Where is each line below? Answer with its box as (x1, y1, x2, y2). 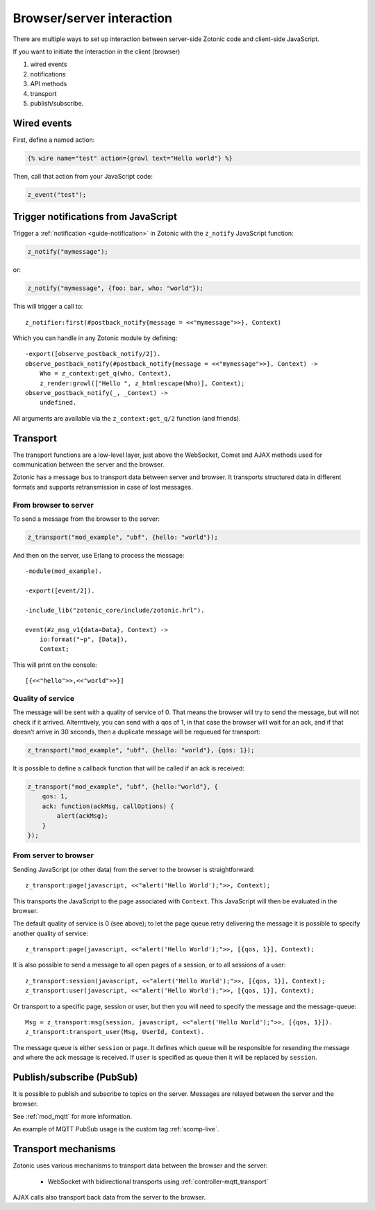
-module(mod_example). (25, 567, 103, 575)
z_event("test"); (27, 191, 87, 198)
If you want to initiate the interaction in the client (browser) (12, 47, 181, 56)
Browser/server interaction (12, 10, 173, 26)
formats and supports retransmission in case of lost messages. (12, 483, 194, 491)
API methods (30, 80, 67, 88)
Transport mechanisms (12, 1143, 116, 1155)
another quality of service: (12, 929, 88, 937)
